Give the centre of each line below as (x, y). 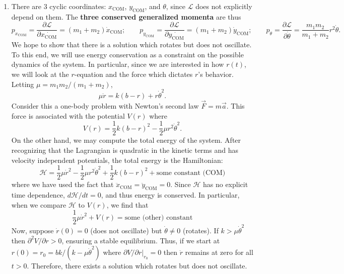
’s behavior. (216, 74)
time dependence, (38, 195)
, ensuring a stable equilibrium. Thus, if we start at (141, 240)
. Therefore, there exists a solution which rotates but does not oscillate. (137, 266)
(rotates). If (201, 231)
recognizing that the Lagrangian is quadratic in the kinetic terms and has (125, 150)
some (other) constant (159, 217)
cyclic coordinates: (78, 6)
